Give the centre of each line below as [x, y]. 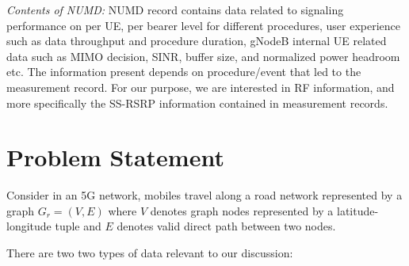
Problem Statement [115, 157]
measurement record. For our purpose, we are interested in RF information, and [201, 87]
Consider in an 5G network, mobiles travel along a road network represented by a [204, 195]
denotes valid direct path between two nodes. [226, 226]
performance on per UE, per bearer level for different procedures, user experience [204, 25]
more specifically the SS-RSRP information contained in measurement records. [197, 103]
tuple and [78, 226]
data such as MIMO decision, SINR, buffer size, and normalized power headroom [203, 56]
